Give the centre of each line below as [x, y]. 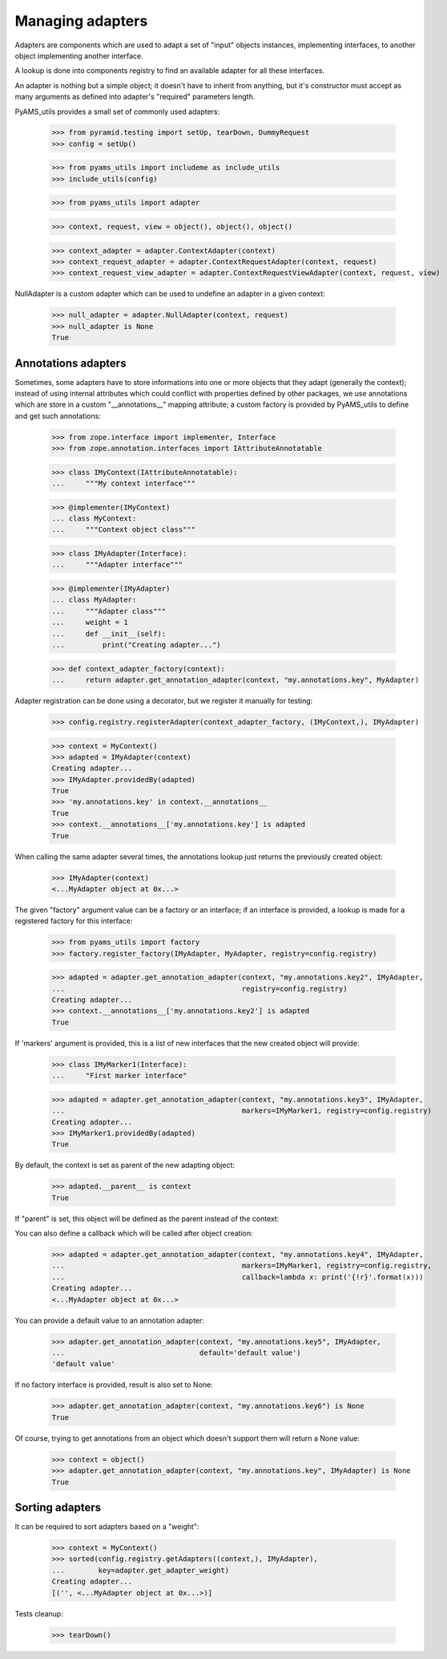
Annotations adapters [70, 363]
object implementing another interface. [79, 55]
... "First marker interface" [119, 1076]
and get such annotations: [58, 416]
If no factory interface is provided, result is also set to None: [114, 1385]
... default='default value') [176, 1353]
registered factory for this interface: [74, 921]
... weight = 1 [90, 623]
